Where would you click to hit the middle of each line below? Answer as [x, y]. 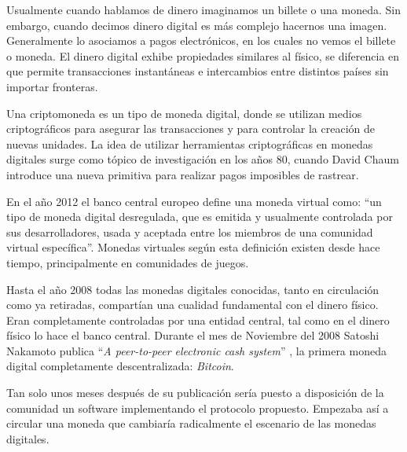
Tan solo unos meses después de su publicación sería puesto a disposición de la [195, 393]
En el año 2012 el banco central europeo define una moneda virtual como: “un [194, 201]
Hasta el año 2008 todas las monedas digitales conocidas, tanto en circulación [193, 289]
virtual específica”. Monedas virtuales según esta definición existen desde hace [193, 247]
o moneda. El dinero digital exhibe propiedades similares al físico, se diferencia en [203, 55]
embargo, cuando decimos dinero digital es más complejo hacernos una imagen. [197, 25]
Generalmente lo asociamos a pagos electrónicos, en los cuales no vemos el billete [201, 40]
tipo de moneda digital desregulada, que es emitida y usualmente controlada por [200, 217]
